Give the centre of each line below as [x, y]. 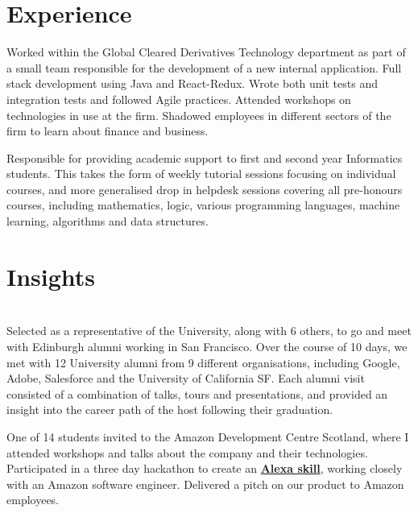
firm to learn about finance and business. [108, 131]
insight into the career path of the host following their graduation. [170, 410]
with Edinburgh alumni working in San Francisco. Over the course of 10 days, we [207, 346]
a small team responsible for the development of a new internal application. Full [204, 67]
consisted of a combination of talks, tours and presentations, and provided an [197, 393]
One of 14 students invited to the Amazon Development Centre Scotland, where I [208, 436]
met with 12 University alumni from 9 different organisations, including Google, [203, 362]
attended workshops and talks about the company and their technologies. [187, 452]
